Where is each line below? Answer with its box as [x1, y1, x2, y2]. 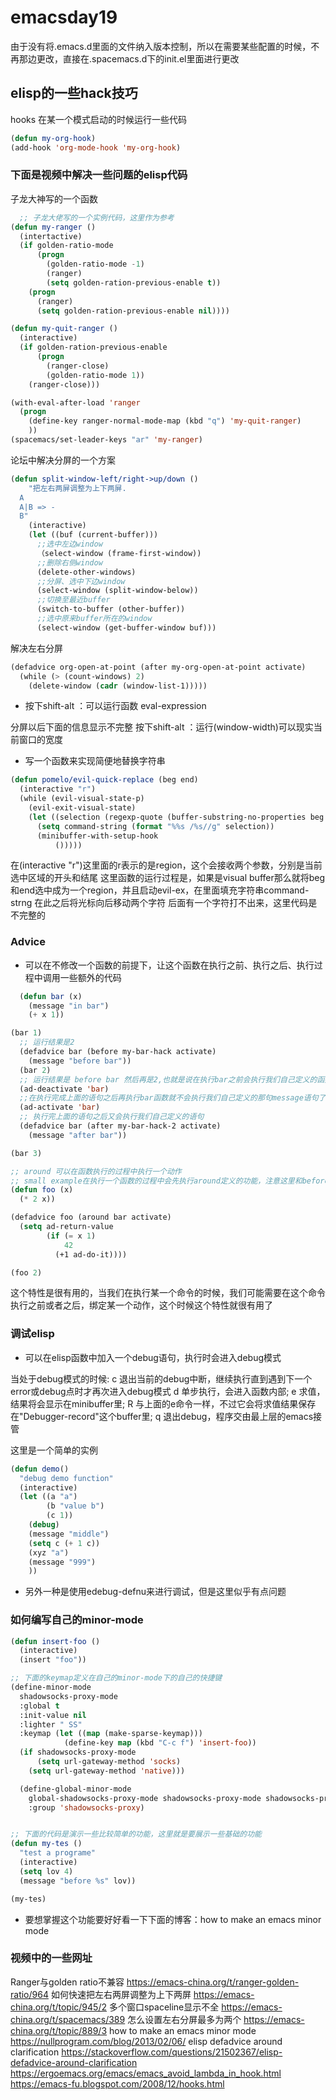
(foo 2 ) [10, 1267, 43, 1278]
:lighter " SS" [19, 1719, 83, 1730]
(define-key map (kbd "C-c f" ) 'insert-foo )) [63, 1738, 257, 1748]
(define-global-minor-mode [19, 1784, 132, 1794]
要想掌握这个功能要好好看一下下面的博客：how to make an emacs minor [24, 1913, 322, 1925]
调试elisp [10, 1327, 55, 1341]
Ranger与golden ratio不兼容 [10, 1976, 125, 1988]
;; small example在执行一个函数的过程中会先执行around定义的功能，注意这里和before [10, 1176, 330, 1186]
